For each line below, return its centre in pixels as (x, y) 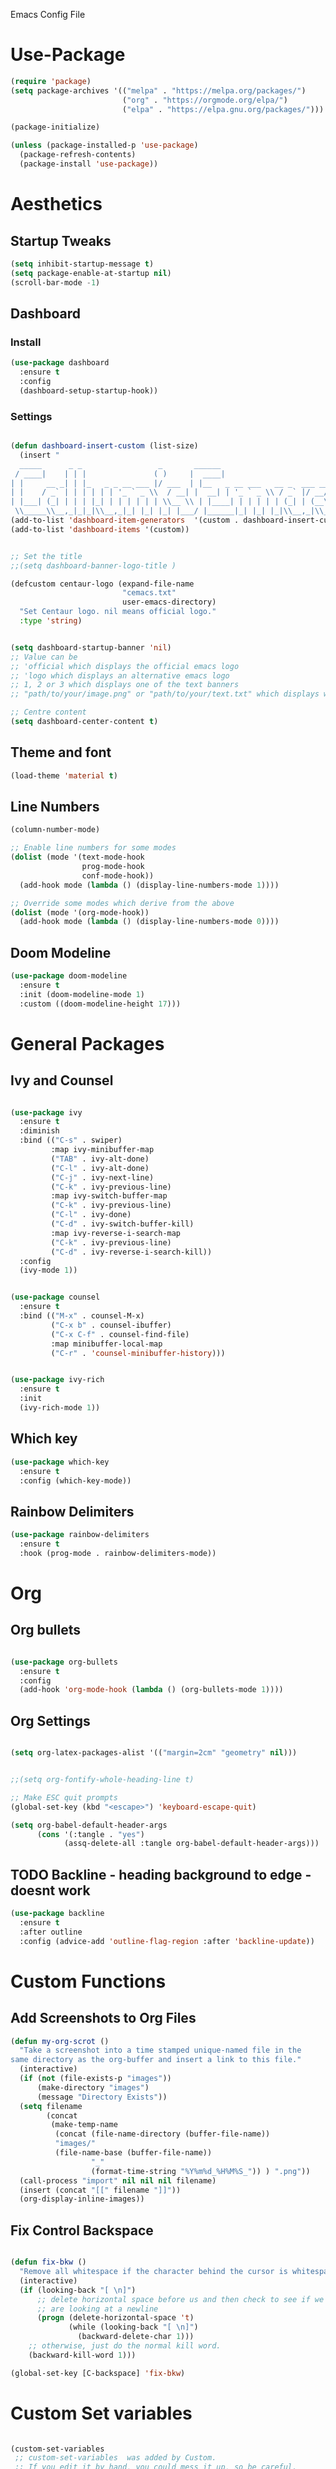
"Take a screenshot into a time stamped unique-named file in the (160, 2050)
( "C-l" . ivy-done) (91, 1215)
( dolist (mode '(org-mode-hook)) (80, 912)
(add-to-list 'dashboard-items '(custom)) (100, 529)
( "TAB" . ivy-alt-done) (100, 1159)
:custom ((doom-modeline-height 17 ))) (100, 1004)
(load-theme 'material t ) (64, 775)
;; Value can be (44, 657)
